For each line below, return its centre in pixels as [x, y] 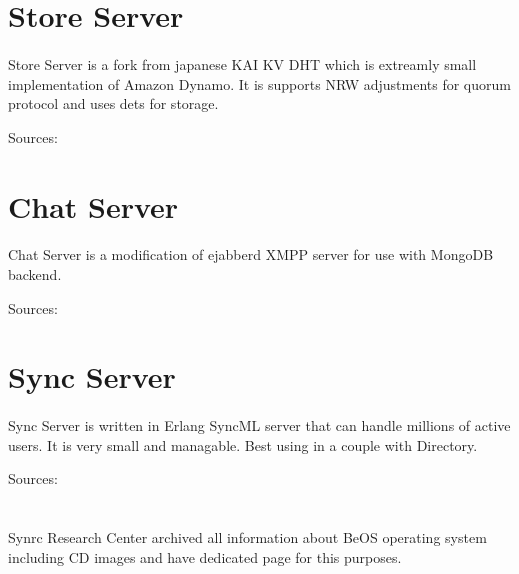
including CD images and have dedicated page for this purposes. [205, 556]
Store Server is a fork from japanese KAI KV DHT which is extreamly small [242, 63]
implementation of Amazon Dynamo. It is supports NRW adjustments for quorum [259, 83]
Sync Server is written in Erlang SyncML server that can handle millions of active [259, 425]
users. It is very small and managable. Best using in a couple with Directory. [243, 444]
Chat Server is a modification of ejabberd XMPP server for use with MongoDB [251, 254]
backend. [35, 273]
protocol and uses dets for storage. [113, 103]
